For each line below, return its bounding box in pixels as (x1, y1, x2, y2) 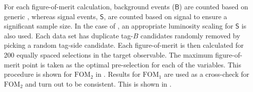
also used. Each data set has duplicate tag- (4, 30, 133, 40)
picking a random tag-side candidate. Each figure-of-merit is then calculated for (4, 40, 244, 50)
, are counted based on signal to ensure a (103, 11, 227, 21)
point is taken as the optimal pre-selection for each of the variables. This (22, 59, 241, 69)
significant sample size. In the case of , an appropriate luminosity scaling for (4, 21, 233, 31)
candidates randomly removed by (140, 30, 240, 40)
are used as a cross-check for (164, 69, 250, 79)
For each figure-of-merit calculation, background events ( (4, 1, 175, 11)
